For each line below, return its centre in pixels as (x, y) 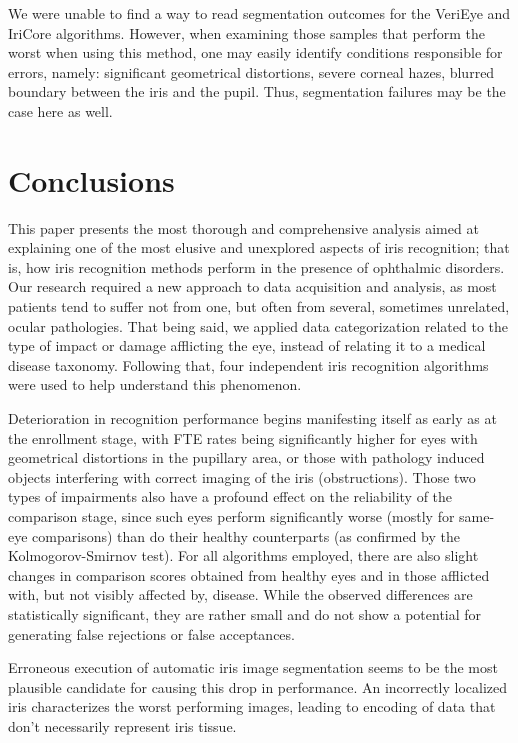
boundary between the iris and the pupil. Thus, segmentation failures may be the (257, 91)
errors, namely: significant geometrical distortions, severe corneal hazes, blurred (251, 71)
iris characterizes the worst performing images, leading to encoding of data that (252, 706)
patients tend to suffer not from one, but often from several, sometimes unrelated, (259, 306)
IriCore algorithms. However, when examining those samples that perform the (246, 32)
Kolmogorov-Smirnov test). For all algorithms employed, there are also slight (243, 555)
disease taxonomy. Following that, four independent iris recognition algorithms (248, 364)
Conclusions (91, 179)
